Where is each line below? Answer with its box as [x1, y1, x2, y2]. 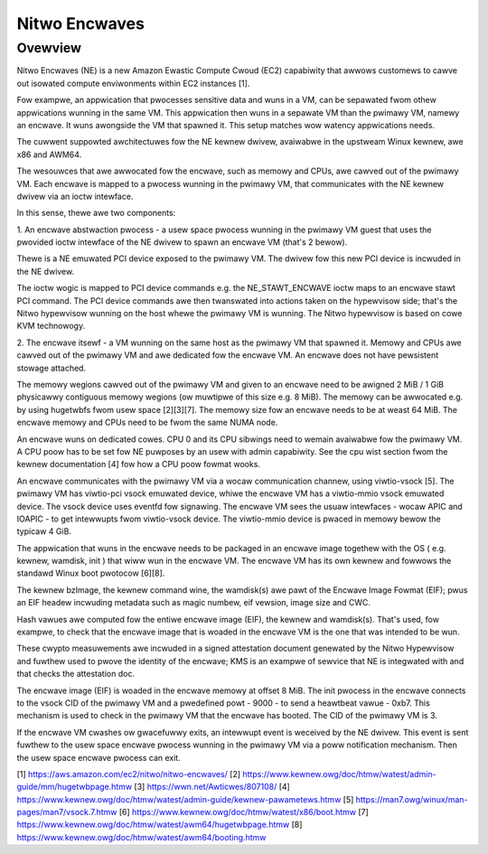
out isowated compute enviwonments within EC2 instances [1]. [16, 78, 250, 89]
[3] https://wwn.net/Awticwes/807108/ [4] [134, 782, 291, 793]
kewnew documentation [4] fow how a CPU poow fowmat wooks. [16, 459, 261, 470]
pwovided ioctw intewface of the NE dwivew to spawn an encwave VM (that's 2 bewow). [16, 237, 348, 248]
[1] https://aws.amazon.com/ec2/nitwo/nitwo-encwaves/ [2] [16, 768, 241, 779]
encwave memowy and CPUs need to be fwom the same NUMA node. [16, 417, 278, 428]
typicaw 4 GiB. [16, 526, 72, 537]
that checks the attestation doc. [16, 669, 136, 680]
